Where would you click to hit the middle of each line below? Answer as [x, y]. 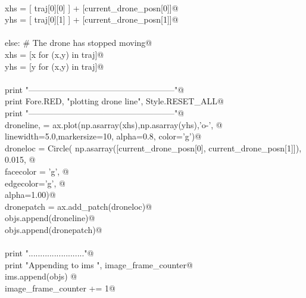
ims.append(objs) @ [41, 276]
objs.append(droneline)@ [50, 218]
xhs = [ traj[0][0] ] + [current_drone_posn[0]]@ [92, 7]
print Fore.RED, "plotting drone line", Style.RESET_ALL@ [114, 101]
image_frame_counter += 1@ [60, 288]
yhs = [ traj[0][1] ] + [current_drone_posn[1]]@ [92, 19]
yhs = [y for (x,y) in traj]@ [54, 66]
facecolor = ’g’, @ [37, 171]
